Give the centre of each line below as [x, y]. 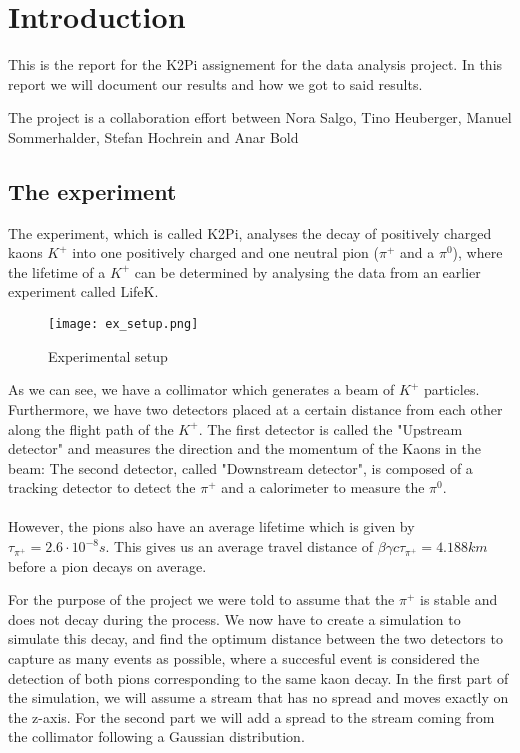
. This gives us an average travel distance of [239, 546]
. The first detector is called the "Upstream [330, 428]
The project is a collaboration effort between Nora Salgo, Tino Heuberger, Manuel [260, 117]
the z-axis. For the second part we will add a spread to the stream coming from [251, 716]
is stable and [459, 599]
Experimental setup [108, 355]
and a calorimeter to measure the [323, 487]
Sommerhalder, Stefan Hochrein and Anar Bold [153, 136]
